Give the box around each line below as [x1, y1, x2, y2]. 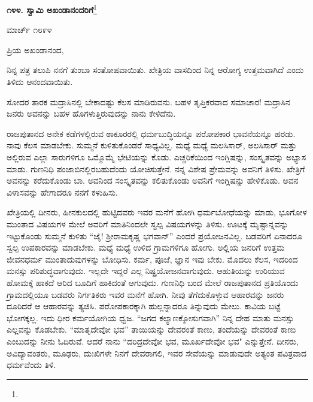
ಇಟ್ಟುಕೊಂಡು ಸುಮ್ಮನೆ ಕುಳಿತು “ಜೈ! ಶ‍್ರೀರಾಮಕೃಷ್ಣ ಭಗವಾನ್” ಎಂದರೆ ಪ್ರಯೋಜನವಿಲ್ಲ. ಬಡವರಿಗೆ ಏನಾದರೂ [7, 229, 302, 242]
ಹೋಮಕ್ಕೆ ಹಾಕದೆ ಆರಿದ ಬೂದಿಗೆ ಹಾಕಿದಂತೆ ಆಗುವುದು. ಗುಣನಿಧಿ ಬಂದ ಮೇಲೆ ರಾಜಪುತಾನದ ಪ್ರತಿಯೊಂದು [7, 276, 299, 288]
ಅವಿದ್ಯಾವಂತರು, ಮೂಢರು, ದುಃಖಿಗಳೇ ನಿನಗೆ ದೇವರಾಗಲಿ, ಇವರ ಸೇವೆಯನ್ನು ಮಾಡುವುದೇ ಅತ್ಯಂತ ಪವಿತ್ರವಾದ [7, 346, 307, 359]
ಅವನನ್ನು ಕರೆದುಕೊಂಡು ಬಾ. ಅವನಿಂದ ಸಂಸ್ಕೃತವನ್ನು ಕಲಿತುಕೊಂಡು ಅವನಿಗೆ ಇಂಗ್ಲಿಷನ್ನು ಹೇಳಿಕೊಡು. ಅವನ [7, 174, 299, 187]
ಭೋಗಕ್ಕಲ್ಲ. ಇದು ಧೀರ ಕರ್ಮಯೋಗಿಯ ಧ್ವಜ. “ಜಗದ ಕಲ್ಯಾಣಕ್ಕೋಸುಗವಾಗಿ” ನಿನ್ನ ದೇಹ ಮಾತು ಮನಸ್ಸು [7, 311, 294, 324]
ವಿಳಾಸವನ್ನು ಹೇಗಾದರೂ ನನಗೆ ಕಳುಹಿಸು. [7, 185, 118, 198]
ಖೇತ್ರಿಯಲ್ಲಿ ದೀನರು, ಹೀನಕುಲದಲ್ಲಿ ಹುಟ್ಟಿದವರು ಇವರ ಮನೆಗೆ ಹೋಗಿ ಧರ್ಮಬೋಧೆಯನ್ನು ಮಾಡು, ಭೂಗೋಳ [7, 206, 307, 218]
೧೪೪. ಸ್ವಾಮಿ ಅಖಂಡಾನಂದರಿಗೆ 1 [7, 2, 97, 16]
